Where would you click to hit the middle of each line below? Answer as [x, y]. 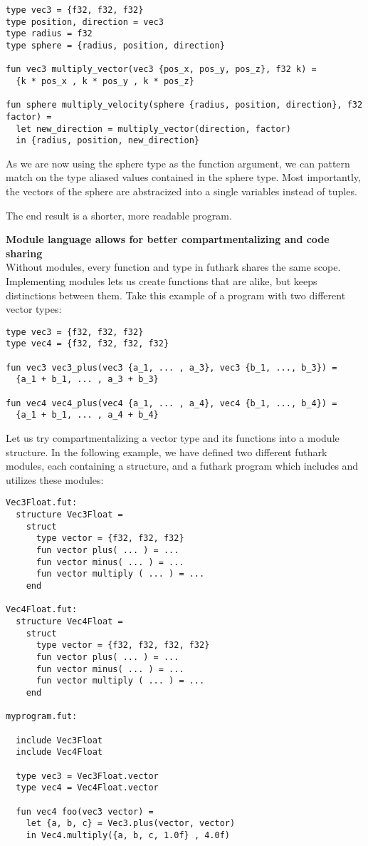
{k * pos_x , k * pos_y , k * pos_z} [105, 81]
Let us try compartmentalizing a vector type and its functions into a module [173, 438]
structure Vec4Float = [69, 621]
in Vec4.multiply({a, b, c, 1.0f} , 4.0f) [128, 835]
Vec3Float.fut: [42, 503]
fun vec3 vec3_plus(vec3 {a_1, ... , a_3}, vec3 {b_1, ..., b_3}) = [172, 367]
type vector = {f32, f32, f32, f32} [123, 645]
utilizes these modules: [55, 479]
